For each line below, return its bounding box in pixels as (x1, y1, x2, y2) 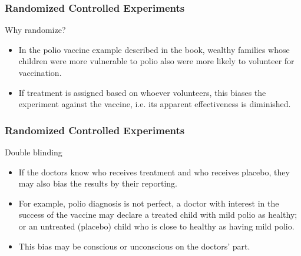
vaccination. (18, 67, 62, 78)
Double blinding (5, 146, 62, 158)
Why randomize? (5, 24, 66, 36)
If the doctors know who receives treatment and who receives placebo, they (18, 165, 290, 178)
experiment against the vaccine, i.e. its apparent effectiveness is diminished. (18, 98, 291, 110)
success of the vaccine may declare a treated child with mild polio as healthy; (18, 208, 297, 221)
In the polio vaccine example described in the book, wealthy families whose (18, 43, 290, 55)
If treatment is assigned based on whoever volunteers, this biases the (18, 86, 266, 98)
